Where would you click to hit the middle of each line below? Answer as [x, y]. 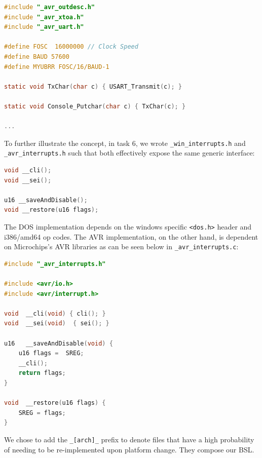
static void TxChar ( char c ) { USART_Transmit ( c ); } [93, 86]
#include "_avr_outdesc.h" [49, 7]
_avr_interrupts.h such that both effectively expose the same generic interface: [129, 153]
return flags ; [42, 373]
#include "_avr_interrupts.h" [55, 264]
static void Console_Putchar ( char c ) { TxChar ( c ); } [95, 106]
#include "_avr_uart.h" [44, 27]
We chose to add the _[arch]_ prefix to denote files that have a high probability [129, 439]
